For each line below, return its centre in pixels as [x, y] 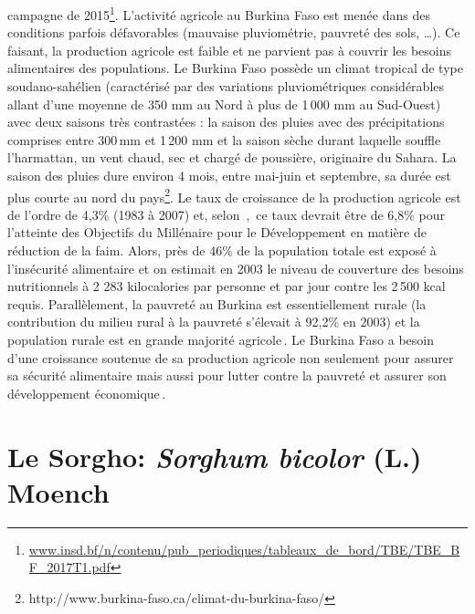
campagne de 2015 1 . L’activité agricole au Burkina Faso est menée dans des [219, 13]
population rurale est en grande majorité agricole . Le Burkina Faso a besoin [221, 339]
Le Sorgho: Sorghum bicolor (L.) [215, 456]
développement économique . [87, 393]
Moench [58, 491]
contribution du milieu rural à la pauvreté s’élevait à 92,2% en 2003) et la [214, 322]
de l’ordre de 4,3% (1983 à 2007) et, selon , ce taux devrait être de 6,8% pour [226, 214]
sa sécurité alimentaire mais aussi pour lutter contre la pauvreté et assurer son [227, 375]
